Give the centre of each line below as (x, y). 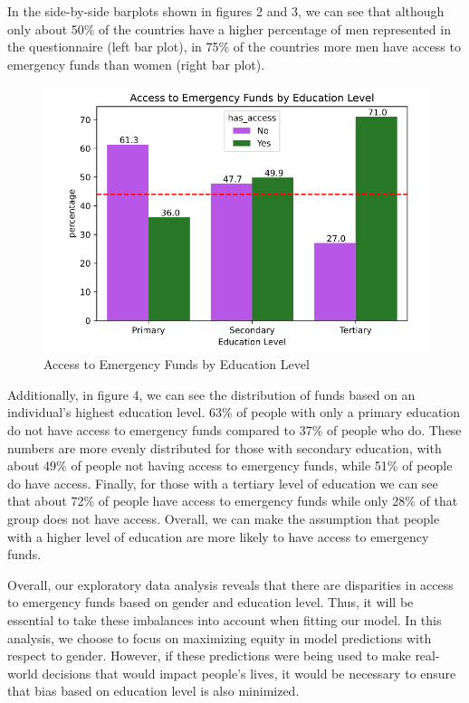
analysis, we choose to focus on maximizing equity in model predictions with (220, 637)
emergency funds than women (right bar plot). (136, 64)
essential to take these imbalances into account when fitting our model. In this (225, 619)
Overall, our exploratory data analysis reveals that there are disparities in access (230, 584)
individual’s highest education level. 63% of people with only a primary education (234, 412)
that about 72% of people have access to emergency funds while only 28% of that (233, 501)
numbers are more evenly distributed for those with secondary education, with (225, 447)
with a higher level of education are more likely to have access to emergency (218, 536)
